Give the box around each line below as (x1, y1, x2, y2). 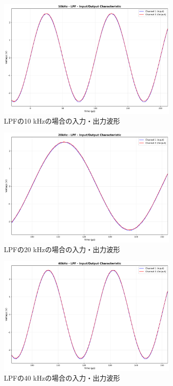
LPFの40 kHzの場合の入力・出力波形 (4, 372, 120, 383)
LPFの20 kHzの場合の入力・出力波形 (4, 244, 120, 254)
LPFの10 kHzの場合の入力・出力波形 (4, 115, 120, 126)
